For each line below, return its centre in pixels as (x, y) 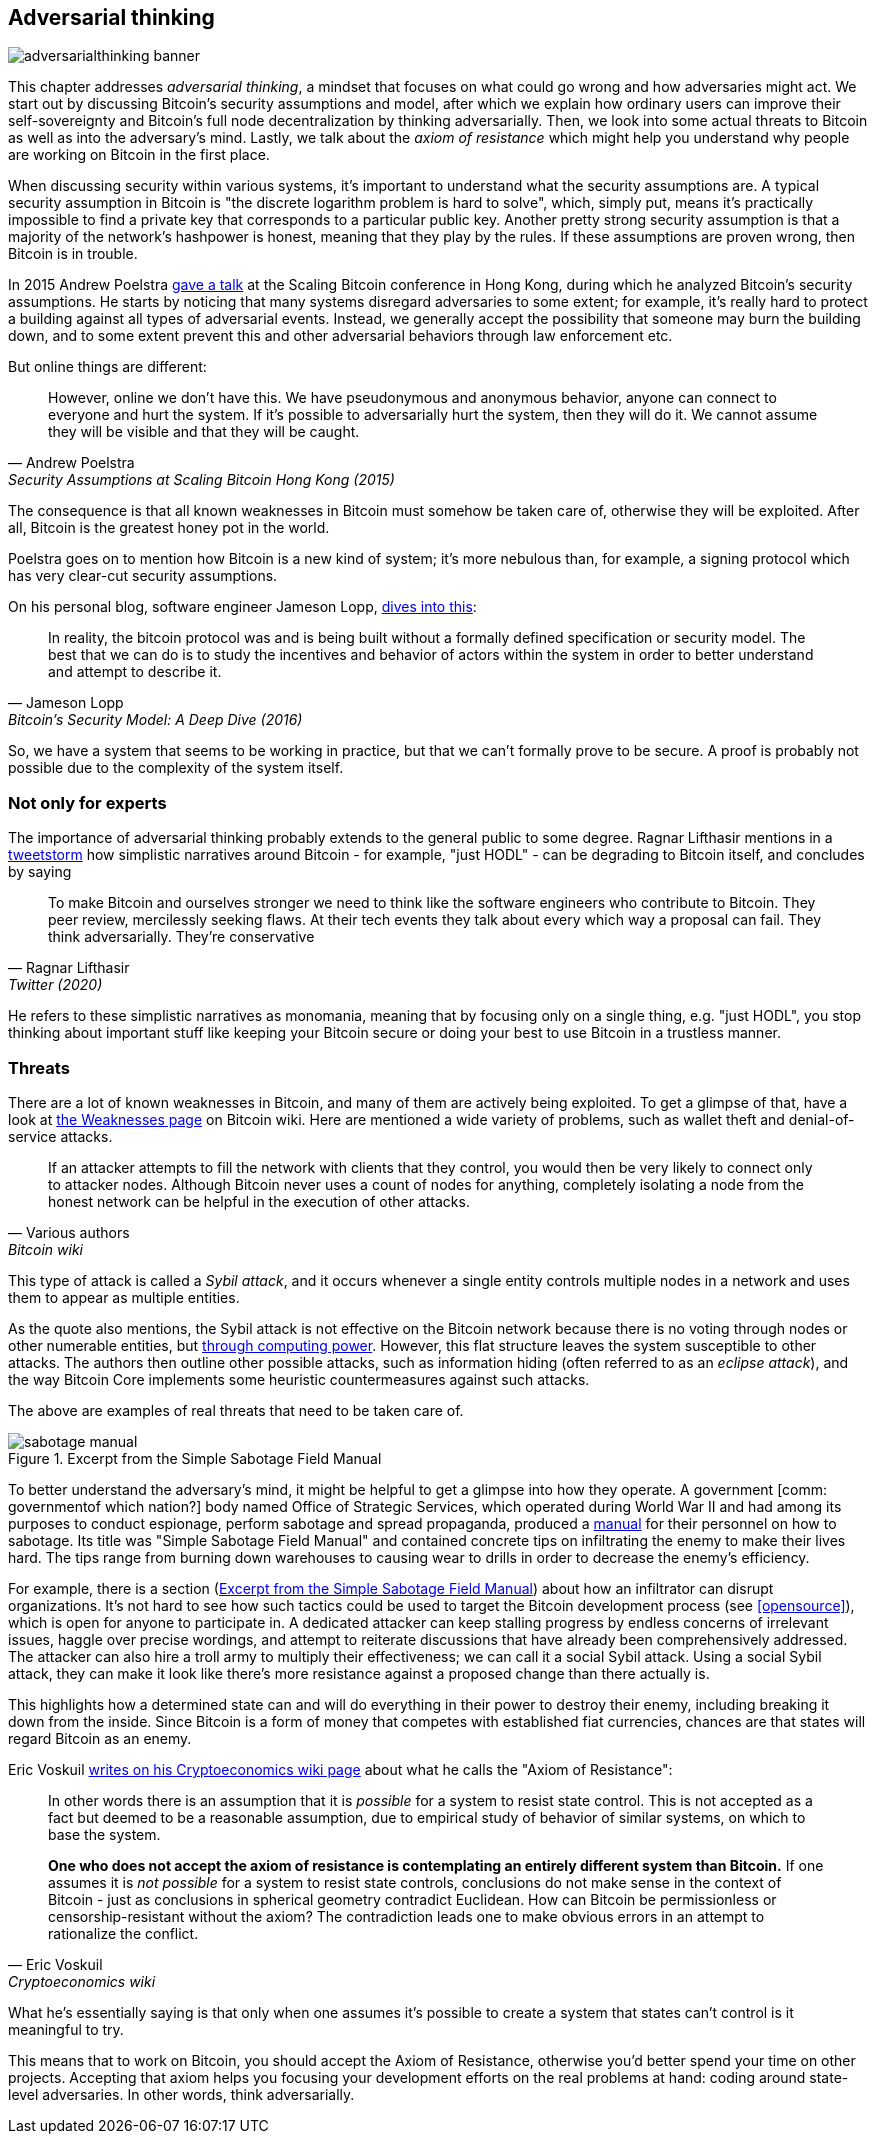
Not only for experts (87, 802)
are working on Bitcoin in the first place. (139, 155)
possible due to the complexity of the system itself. (176, 768)
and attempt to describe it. (135, 672)
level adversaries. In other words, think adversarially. (181, 2094)
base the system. (104, 1834)
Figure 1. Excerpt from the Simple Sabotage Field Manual (195, 1458)
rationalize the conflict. (123, 1933)
